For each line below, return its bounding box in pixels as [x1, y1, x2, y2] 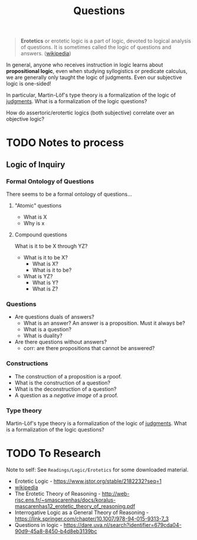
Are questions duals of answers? [14, 314, 94, 321]
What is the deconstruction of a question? [14, 385, 117, 393]
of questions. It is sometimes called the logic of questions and [20, 44, 172, 51]
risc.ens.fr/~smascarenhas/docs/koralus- [14, 496, 116, 503]
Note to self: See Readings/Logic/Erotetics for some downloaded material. [6, 466, 189, 473]
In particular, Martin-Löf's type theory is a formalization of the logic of [6, 91, 176, 98]
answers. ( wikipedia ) [20, 50, 72, 57]
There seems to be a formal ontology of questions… [6, 190, 132, 198]
